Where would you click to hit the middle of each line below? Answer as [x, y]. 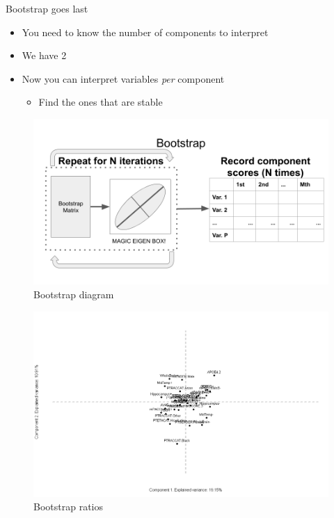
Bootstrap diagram [74, 294]
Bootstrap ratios [68, 507]
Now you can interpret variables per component [123, 78]
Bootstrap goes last [47, 8]
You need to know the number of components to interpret [145, 32]
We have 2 [44, 55]
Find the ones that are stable [101, 102]
